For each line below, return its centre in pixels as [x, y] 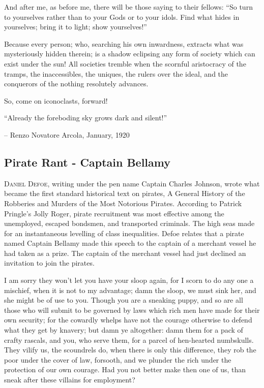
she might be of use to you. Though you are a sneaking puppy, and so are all [124, 300]
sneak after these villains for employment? [70, 380]
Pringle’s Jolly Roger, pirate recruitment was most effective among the [114, 213]
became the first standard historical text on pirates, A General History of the [125, 193]
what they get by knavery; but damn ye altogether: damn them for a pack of [124, 330]
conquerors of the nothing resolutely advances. [76, 84]
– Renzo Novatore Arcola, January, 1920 [67, 134]
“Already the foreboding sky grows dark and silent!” [86, 118]
